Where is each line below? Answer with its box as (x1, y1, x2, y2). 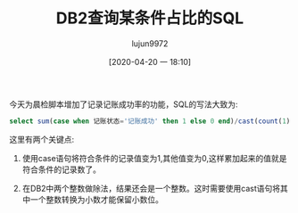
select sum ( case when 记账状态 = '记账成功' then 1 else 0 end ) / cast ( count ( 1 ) (9, 117, 291, 126)
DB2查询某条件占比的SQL (55, 8, 244, 29)
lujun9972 (131, 37, 169, 49)
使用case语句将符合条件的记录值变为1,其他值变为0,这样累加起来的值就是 (21, 152, 287, 163)
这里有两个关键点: (9, 134, 75, 144)
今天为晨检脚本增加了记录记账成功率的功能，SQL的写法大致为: (9, 99, 238, 110)
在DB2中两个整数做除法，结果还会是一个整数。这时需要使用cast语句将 (21, 183, 281, 193)
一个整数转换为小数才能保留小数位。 (29, 193, 163, 205)
